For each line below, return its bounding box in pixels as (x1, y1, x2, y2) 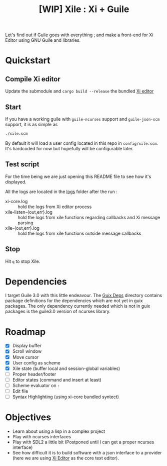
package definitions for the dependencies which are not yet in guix (5, 298, 143, 304)
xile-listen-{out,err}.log (5, 209, 52, 215)
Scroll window (12, 348, 42, 354)
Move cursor (12, 354, 39, 360)
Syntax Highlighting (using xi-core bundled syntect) (12, 394, 119, 400)
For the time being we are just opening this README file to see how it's (5, 173, 151, 179)
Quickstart (5, 55, 51, 66)
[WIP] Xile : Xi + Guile (38, 4, 129, 15)
